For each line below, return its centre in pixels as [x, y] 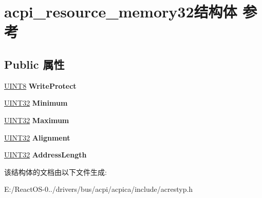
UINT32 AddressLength [45, 155]
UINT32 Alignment [37, 137]
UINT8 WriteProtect [40, 85]
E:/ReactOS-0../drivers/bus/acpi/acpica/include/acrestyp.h [99, 189]
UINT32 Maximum [37, 120]
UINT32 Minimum [36, 103]
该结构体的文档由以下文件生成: [55, 172]
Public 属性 [34, 64]
